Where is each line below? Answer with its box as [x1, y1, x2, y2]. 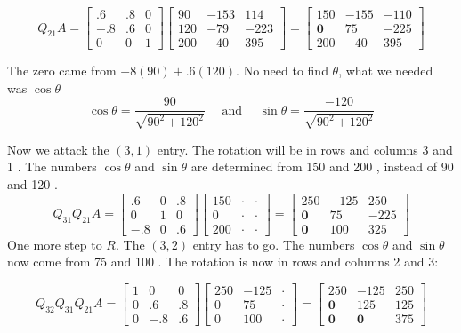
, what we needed [338, 61, 433, 80]
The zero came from [7, 61, 117, 80]
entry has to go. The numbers [192, 234, 355, 253]
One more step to [7, 234, 102, 253]
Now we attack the [7, 139, 109, 158]
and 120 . [7, 174, 58, 193]
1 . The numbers [7, 157, 97, 176]
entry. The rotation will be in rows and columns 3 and [157, 139, 453, 158]
